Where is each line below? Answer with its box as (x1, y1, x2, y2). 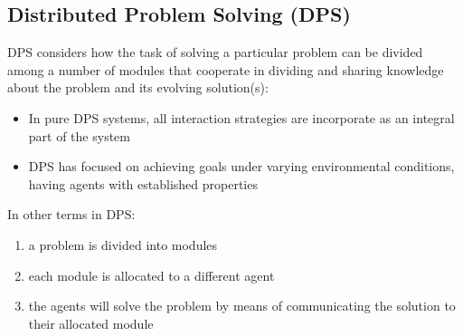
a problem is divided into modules (28, 235, 218, 254)
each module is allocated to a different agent (28, 265, 275, 284)
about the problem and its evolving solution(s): (7, 78, 269, 97)
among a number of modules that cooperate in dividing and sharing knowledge (7, 60, 444, 79)
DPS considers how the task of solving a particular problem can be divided (7, 43, 423, 62)
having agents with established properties (28, 174, 258, 193)
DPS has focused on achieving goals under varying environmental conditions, (28, 157, 455, 176)
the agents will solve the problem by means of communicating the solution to (28, 296, 456, 315)
